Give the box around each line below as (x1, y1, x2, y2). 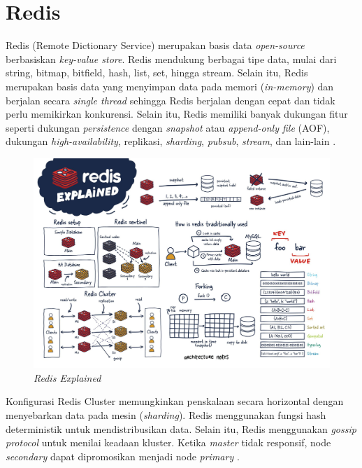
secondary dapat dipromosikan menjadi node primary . (6, 448, 240, 463)
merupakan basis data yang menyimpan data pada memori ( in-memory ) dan (6, 78, 334, 93)
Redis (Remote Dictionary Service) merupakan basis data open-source (6, 38, 305, 53)
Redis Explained (34, 370, 101, 385)
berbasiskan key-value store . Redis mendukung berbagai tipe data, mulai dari (6, 51, 337, 66)
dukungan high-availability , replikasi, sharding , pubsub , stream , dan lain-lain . (6, 134, 336, 149)
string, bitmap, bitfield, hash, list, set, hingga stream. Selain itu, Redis (6, 65, 308, 80)
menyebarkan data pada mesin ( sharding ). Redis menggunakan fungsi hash (6, 408, 326, 422)
